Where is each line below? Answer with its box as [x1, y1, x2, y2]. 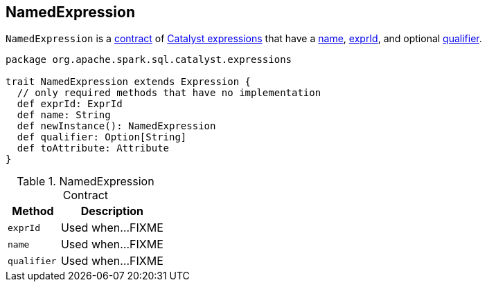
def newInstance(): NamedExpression [17, 120, 216, 132]
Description [80, 204, 144, 219]
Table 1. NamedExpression [17, 174, 154, 189]
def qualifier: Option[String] [17, 131, 187, 143]
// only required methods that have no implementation [17, 87, 321, 99]
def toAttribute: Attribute [17, 142, 170, 154]
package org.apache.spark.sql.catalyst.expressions [6, 54, 292, 66]
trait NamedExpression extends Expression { [6, 76, 251, 88]
